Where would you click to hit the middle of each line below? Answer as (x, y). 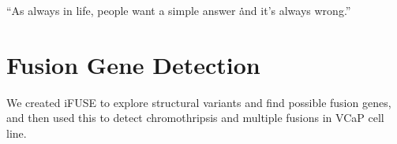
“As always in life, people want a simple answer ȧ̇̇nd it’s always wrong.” (179, 10)
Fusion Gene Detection (133, 64)
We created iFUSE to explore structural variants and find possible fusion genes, (199, 102)
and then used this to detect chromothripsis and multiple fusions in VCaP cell (195, 118)
